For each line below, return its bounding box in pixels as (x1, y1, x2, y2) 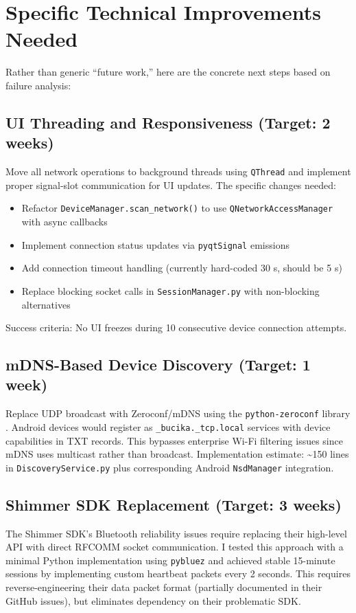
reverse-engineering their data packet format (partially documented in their (5, 580, 322, 594)
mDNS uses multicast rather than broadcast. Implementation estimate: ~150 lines (5, 447, 349, 461)
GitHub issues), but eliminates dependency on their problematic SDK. (5, 593, 301, 608)
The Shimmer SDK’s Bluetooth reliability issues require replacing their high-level (5, 526, 347, 540)
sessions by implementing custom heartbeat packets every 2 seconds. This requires (5, 566, 351, 581)
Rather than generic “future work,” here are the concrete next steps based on (5, 65, 331, 79)
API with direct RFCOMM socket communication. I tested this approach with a (5, 539, 344, 554)
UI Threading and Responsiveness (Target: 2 (5, 111, 331, 133)
